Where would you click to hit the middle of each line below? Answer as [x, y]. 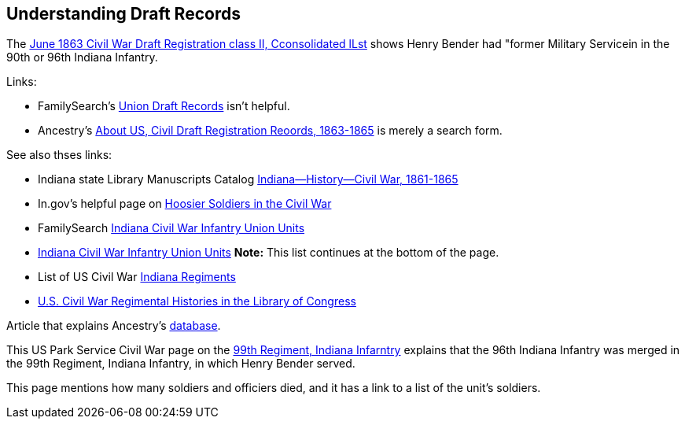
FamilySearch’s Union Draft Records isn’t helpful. [164, 106]
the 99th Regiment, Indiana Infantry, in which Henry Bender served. [181, 364]
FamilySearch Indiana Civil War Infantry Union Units [171, 228]
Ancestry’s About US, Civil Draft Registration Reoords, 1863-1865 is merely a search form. [270, 131]
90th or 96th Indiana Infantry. [82, 57]
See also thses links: [59, 155]
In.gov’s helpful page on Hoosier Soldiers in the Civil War [185, 204]
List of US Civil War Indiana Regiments [137, 277]
